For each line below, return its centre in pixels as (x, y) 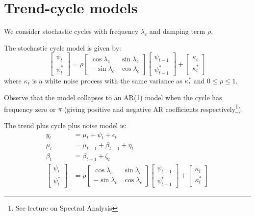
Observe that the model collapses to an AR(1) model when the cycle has (113, 97)
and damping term (177, 31)
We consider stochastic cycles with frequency (71, 31)
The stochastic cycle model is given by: (63, 47)
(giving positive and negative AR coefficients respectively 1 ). (153, 108)
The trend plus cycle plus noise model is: (65, 125)
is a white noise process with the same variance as (107, 81)
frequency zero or (30, 109)
